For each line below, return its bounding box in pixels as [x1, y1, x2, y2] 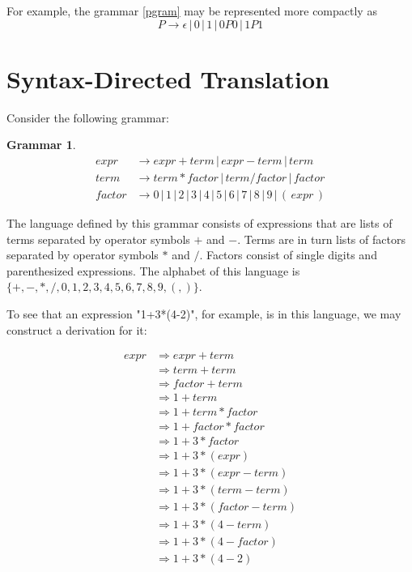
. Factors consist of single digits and [199, 246, 377, 263]
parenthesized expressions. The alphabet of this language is [6, 262, 300, 279]
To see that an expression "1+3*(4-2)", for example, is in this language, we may [6, 305, 401, 322]
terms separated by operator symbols [6, 230, 190, 247]
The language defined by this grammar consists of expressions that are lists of [6, 215, 393, 231]
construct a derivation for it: [6, 321, 147, 338]
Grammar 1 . [6, 136, 76, 153]
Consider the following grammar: [6, 109, 169, 126]
